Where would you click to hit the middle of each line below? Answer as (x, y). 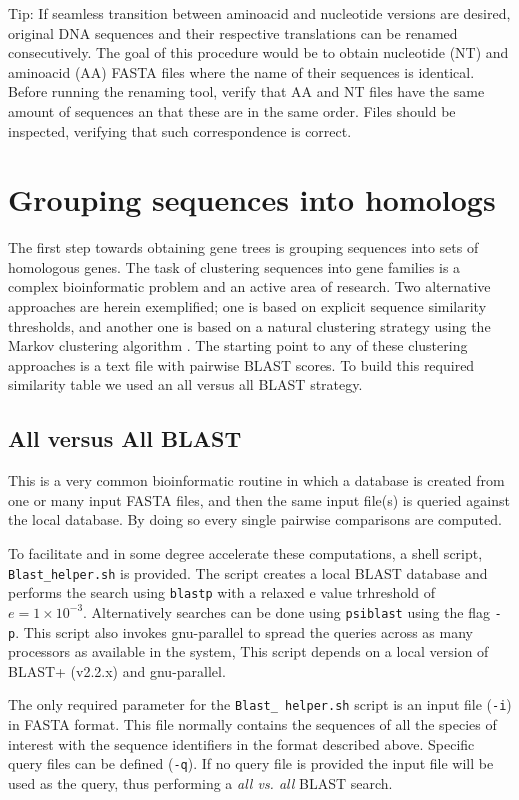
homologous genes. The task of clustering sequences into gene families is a (234, 266)
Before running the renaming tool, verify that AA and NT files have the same (246, 91)
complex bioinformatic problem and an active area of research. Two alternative (249, 286)
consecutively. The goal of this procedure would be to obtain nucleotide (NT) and (258, 52)
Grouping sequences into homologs (252, 199)
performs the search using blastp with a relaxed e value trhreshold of (221, 592)
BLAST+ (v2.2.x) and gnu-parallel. (117, 670)
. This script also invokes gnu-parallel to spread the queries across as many (244, 631)
